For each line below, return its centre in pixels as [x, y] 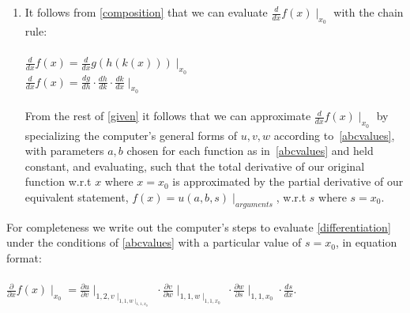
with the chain [369, 12]
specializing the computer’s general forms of [131, 135]
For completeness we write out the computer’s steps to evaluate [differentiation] [199, 226]
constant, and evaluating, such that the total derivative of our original [195, 166]
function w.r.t [58, 181]
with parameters [64, 151]
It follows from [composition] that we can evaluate [146, 12]
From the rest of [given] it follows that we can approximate [168, 116]
